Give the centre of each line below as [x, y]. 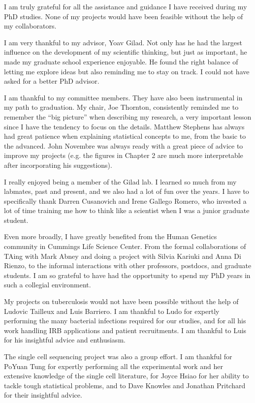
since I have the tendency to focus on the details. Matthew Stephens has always [124, 126]
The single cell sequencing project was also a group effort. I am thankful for [118, 356]
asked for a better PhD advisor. [52, 81]
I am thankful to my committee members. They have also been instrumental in [123, 97]
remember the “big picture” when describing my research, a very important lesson [128, 116]
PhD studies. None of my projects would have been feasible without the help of [124, 16]
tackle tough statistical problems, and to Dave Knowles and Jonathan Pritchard [125, 385]
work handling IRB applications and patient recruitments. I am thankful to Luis [125, 330]
